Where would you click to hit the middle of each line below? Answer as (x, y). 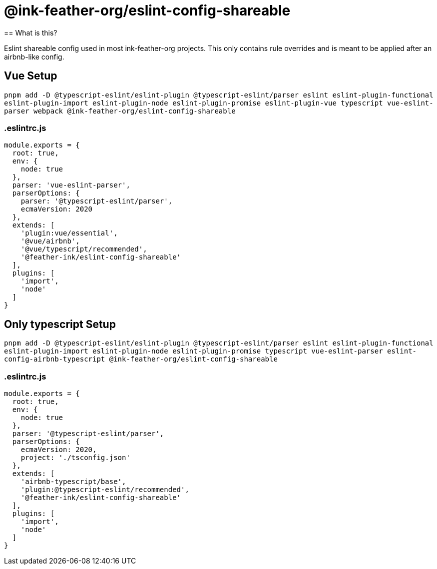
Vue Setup (31, 76)
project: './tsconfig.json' (75, 457)
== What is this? (31, 32)
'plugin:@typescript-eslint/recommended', (105, 489)
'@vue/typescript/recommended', (84, 249)
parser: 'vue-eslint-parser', (71, 185)
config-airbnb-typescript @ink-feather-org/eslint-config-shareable (141, 359)
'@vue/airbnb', (50, 241)
